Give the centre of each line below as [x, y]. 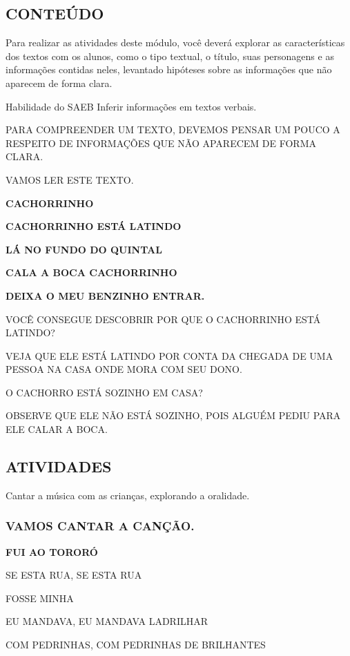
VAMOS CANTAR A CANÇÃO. [100, 526]
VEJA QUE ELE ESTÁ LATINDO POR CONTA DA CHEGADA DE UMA [169, 355]
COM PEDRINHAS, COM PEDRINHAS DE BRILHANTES [136, 645]
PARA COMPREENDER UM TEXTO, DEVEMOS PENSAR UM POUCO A [173, 129]
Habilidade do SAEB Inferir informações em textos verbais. [131, 106]
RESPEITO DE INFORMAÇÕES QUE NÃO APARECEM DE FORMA [161, 143]
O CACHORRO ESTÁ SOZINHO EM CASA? [104, 392]
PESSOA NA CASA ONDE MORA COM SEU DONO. [124, 369]
